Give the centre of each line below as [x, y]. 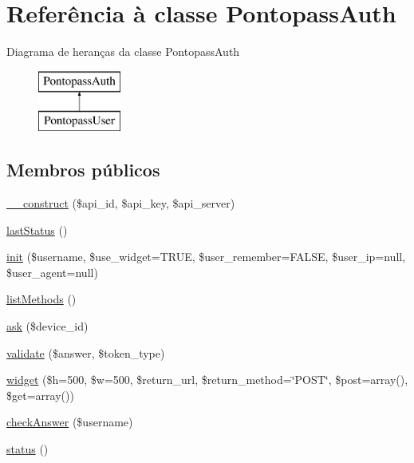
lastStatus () [37, 230]
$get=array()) [40, 395]
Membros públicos [83, 170]
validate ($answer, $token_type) [86, 352]
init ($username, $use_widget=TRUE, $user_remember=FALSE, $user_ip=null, [206, 257]
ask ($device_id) [47, 326]
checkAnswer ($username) [70, 422]
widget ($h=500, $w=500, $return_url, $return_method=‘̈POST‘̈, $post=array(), [207, 380]
